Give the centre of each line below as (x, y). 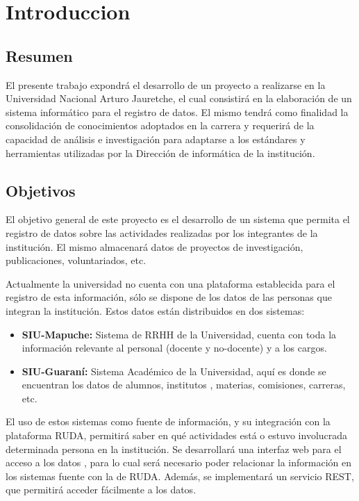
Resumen (39, 55)
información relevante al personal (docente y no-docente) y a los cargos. (174, 348)
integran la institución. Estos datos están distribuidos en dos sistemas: (155, 310)
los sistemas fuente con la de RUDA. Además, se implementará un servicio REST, (180, 476)
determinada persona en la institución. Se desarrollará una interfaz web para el (174, 449)
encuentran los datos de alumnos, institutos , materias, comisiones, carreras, (184, 385)
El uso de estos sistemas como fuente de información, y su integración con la (168, 421)
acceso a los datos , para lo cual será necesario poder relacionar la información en (179, 462)
